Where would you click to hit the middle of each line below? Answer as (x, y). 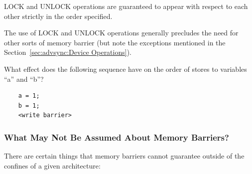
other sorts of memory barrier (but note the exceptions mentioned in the (115, 42)
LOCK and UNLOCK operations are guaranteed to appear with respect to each (126, 6)
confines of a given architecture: (52, 165)
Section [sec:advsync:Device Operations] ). (68, 52)
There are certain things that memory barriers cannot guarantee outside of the (124, 156)
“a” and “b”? (24, 79)
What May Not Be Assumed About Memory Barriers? (117, 137)
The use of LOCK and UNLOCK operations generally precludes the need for (121, 33)
